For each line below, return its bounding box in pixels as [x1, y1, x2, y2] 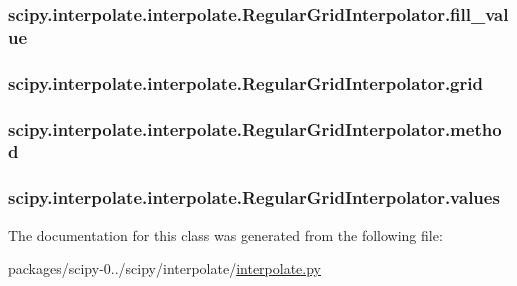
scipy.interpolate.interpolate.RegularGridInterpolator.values [8, 185, 500, 210]
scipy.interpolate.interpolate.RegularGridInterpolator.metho [8, 116, 502, 141]
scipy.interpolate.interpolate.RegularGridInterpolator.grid [8, 70, 483, 95]
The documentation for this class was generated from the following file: [8, 224, 443, 245]
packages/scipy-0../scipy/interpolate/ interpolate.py [8, 258, 322, 279]
